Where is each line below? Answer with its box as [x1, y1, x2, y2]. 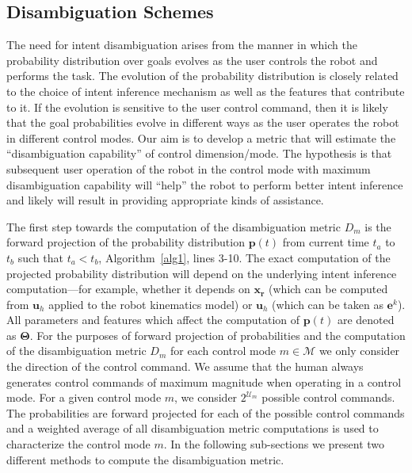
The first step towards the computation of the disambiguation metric [6, 218, 341, 235]
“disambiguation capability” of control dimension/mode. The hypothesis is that [6, 145, 392, 162]
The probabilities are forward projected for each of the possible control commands [6, 404, 405, 421]
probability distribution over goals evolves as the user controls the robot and [6, 51, 378, 68]
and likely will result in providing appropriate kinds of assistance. [6, 192, 324, 208]
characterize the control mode [6, 436, 151, 452]
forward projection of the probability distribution [6, 234, 245, 250]
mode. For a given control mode [6, 389, 162, 406]
